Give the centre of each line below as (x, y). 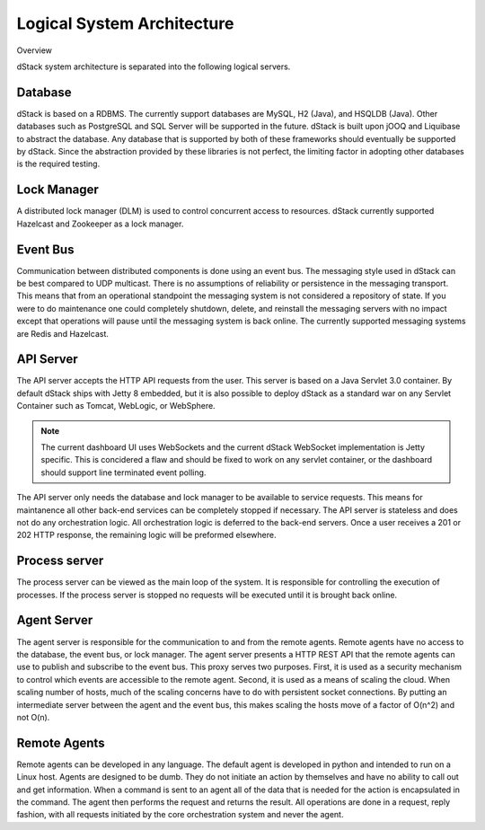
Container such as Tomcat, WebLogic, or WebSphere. (116, 406)
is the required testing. (58, 164)
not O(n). (33, 717)
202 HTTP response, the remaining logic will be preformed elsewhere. (146, 535)
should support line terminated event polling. (123, 472)
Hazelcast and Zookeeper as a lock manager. (100, 224)
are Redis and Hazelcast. (63, 333)
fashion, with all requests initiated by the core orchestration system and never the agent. (180, 815)
